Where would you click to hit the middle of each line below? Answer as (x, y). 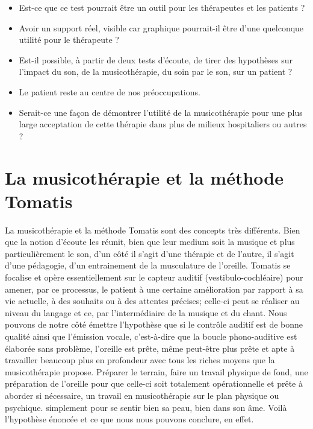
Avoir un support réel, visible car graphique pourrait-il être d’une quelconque (161, 27)
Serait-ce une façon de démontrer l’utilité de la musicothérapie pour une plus (161, 112)
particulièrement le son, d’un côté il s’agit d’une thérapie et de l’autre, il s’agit (150, 253)
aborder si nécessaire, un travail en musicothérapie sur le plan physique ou (142, 395)
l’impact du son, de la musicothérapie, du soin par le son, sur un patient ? (156, 71)
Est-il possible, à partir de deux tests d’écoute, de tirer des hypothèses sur (156, 59)
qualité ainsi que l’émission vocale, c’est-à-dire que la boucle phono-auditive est (151, 336)
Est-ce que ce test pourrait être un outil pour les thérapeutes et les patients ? (162, 7)
